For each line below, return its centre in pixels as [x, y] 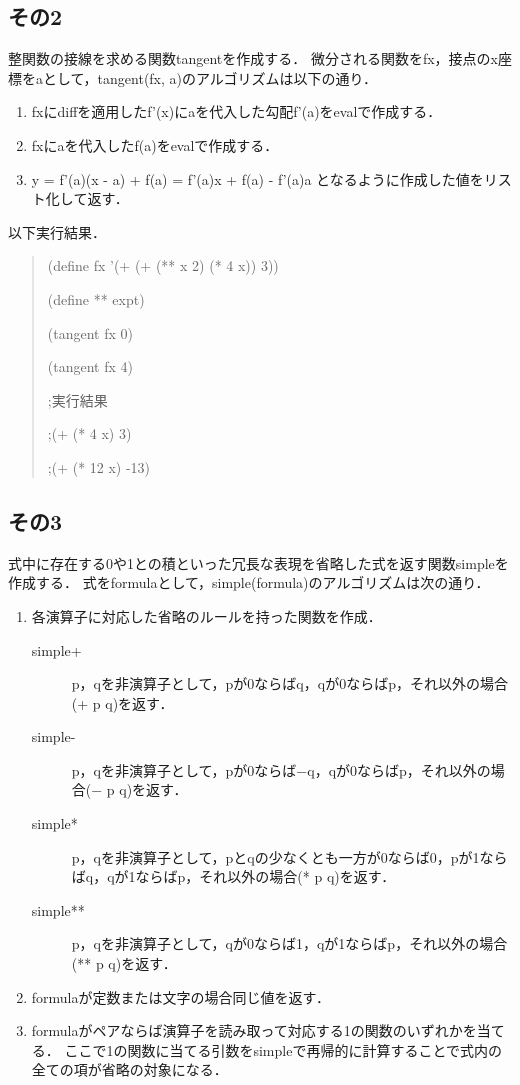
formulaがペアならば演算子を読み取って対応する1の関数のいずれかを [254, 1030]
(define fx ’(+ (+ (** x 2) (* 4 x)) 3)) [163, 265]
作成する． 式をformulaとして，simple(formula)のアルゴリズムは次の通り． [249, 582]
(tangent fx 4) [90, 366]
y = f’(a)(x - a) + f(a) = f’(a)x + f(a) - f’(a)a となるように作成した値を [257, 178]
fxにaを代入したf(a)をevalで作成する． [155, 144]
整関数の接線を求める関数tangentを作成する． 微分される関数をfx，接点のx [253, 58]
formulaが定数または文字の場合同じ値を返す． [180, 996]
